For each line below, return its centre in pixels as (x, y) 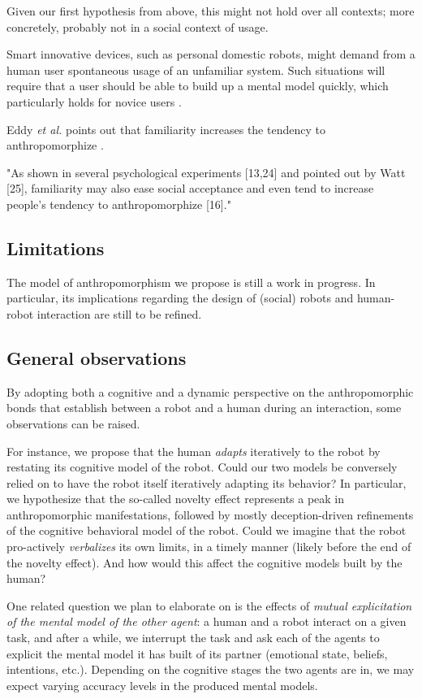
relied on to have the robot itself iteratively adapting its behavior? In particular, (207, 482)
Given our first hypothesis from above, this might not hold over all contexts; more (211, 11)
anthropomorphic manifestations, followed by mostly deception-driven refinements (210, 514)
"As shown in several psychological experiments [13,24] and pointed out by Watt (206, 172)
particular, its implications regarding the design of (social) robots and (180, 298)
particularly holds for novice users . (94, 101)
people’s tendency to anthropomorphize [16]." (119, 204)
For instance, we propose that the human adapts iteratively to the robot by (194, 451)
